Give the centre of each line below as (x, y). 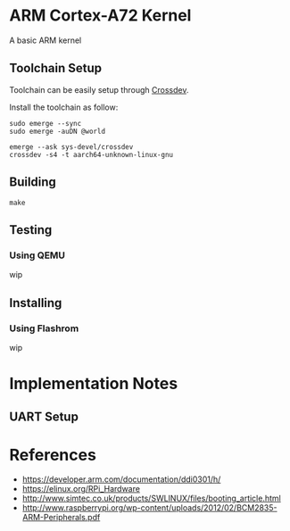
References (53, 455)
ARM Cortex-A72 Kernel (100, 16)
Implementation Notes (94, 384)
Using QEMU (37, 255)
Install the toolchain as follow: (64, 107)
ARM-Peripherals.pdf (61, 518)
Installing (36, 303)
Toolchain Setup (56, 68)
